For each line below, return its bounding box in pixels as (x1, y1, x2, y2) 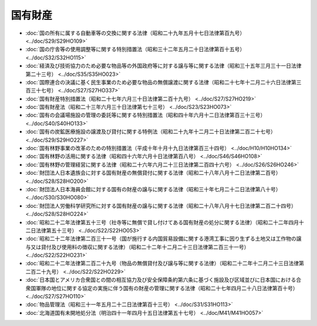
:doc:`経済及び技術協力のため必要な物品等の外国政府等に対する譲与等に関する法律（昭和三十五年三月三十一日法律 (25, 62, 302, 69)
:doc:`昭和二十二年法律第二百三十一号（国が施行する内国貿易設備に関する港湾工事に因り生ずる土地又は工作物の (25, 235, 296, 242)
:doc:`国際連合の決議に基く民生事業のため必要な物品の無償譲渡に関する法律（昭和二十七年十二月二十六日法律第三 (25, 78, 302, 85)
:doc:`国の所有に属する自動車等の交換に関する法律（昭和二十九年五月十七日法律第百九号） (25, 29, 245, 36)
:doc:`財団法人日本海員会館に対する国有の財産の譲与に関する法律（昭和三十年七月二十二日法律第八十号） (25, 185, 281, 192)
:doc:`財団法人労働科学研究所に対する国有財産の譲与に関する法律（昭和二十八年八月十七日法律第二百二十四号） (25, 202, 296, 209)
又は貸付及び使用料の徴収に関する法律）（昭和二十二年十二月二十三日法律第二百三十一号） (30, 243, 249, 250)
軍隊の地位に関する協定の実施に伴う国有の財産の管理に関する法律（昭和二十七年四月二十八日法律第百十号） (35, 284, 298, 291)
